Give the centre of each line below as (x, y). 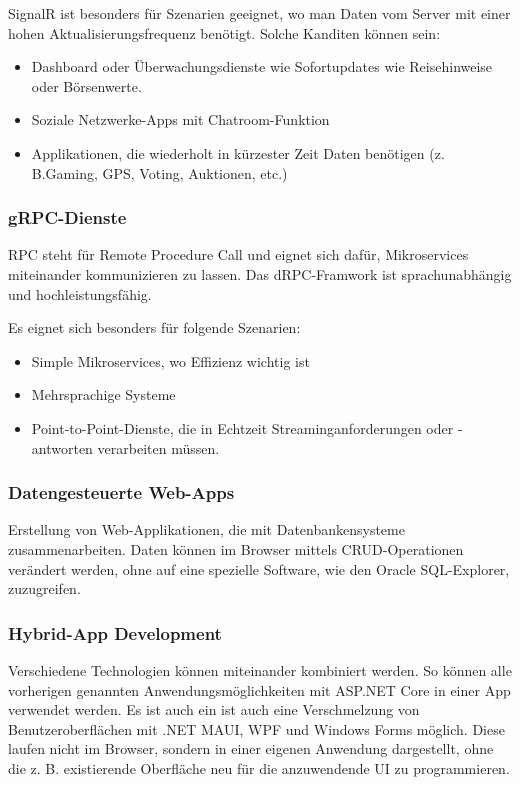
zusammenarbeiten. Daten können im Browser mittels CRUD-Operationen (236, 548)
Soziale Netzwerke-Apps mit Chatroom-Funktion (180, 119)
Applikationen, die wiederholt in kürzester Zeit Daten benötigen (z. (238, 152)
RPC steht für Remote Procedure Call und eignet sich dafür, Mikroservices (238, 254)
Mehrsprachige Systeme (103, 394)
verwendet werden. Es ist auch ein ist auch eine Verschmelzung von (214, 709)
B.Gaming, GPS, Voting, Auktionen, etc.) (159, 172)
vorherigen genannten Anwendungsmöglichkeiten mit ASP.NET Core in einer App (259, 689)
